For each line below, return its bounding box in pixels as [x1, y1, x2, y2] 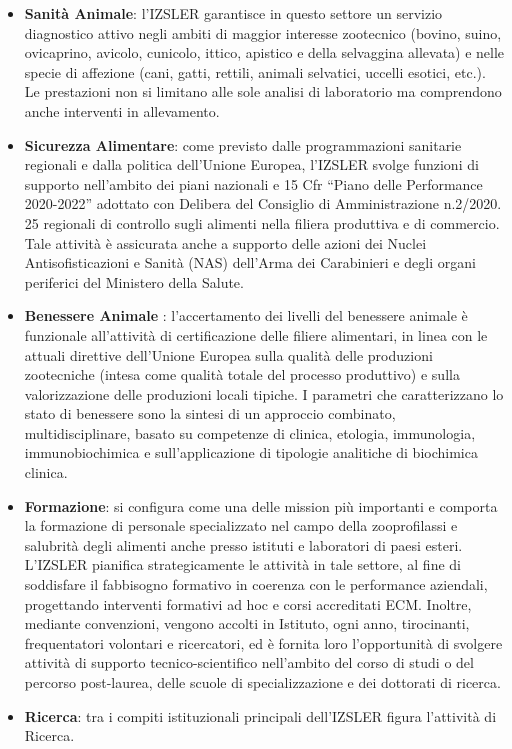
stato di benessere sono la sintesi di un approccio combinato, [24, 403, 396, 424]
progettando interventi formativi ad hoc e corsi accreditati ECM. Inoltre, [24, 593, 472, 614]
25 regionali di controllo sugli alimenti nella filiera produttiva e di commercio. [24, 212, 500, 233]
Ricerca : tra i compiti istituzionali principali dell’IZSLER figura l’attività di [24, 705, 497, 726]
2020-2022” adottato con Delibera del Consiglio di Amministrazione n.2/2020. [24, 193, 502, 214]
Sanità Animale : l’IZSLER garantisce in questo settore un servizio [24, 3, 443, 23]
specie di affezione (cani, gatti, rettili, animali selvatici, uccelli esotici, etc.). [24, 61, 486, 82]
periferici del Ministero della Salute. [24, 271, 244, 292]
